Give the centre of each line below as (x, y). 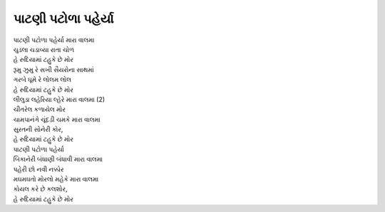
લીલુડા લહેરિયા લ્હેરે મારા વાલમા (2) (59, 99)
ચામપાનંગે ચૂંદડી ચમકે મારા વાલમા (57, 119)
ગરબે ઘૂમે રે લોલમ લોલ (42, 80)
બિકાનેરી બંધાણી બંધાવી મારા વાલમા (58, 159)
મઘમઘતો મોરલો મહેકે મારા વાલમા (56, 179)
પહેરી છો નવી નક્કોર (38, 169)
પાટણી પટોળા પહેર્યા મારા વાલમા (54, 40)
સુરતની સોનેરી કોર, (38, 129)
